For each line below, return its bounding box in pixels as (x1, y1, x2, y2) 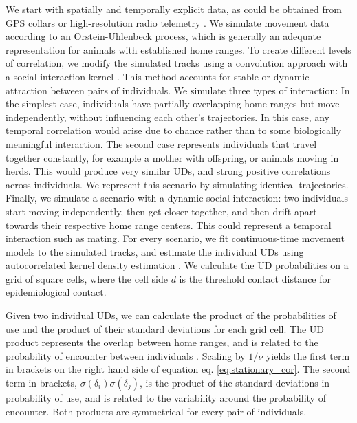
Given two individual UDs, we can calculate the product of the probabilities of (6, 308, 336, 323)
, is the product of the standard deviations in (140, 376, 330, 390)
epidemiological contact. (6, 285, 107, 299)
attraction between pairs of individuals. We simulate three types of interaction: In (6, 83, 350, 97)
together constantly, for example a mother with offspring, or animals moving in (6, 150, 339, 164)
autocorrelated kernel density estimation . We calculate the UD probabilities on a (6, 258, 349, 272)
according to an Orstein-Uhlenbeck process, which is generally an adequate (6, 29, 321, 43)
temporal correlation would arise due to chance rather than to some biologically (6, 123, 342, 138)
